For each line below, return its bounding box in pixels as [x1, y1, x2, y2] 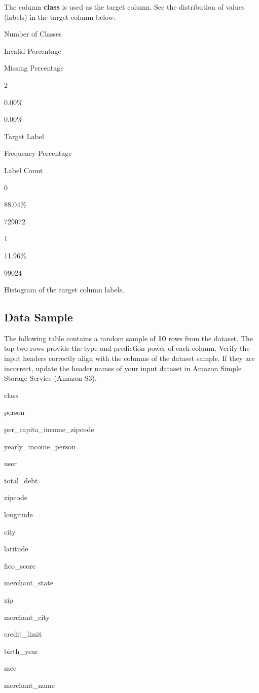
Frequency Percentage [4, 148, 72, 158]
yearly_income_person [4, 441, 76, 451]
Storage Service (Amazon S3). [4, 373, 97, 383]
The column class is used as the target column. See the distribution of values [4, 2, 245, 12]
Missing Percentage [4, 62, 64, 73]
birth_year [4, 645, 38, 656]
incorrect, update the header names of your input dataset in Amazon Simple [4, 362, 242, 373]
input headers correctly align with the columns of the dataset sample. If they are [4, 353, 255, 364]
